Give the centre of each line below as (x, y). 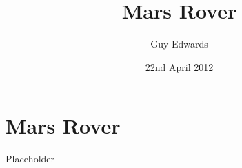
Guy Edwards (179, 44)
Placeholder (30, 159)
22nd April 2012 (179, 66)
